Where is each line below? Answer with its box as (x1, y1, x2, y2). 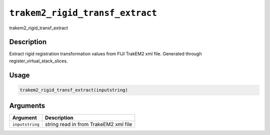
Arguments (9, 102, 45, 110)
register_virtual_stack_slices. (9, 58, 68, 64)
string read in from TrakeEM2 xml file (45, 121, 132, 128)
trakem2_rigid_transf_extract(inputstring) (19, 87, 128, 93)
